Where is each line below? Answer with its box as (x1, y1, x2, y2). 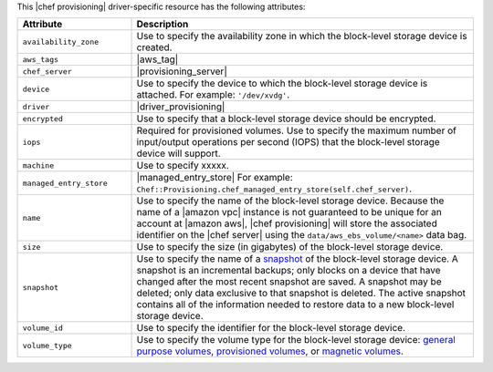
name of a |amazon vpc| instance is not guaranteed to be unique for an (136, 206, 442, 219)
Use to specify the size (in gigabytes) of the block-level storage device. (136, 241, 444, 253)
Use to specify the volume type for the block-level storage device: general (136, 334, 456, 346)
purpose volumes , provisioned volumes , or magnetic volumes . (136, 345, 404, 357)
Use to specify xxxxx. (136, 160, 230, 172)
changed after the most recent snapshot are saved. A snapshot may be (136, 275, 442, 288)
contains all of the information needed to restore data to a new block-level (136, 298, 455, 311)
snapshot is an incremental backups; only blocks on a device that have (136, 264, 442, 277)
